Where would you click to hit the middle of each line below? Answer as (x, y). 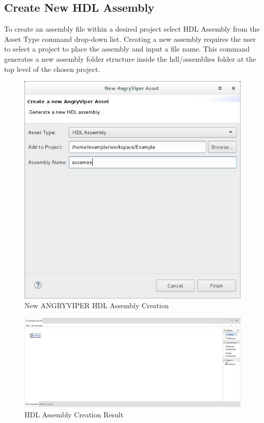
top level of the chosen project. (52, 69)
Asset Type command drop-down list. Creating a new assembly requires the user (130, 39)
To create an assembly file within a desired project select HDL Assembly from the (132, 29)
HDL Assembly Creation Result (74, 414)
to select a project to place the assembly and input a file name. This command (127, 49)
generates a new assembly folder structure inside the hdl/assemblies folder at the (130, 58)
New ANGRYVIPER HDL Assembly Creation (97, 305)
